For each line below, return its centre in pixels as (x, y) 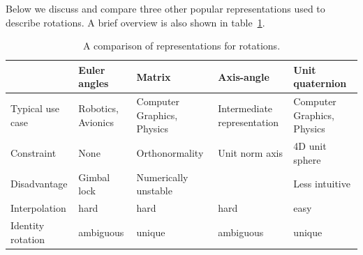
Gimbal (94, 177)
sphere (307, 159)
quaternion (320, 83)
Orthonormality (170, 153)
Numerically (162, 177)
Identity (28, 225)
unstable (154, 191)
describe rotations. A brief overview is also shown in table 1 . (135, 22)
